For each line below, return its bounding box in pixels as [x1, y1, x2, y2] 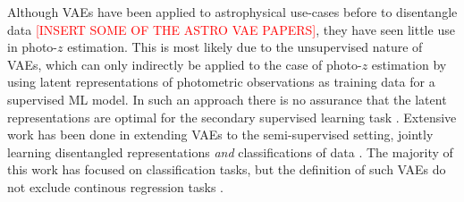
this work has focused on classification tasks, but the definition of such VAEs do [7, 160, 446, 179]
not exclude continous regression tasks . [7, 177, 224, 196]
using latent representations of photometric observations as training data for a [7, 72, 435, 91]
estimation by [371, 55, 447, 73]
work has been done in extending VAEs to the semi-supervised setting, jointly [7, 125, 434, 144]
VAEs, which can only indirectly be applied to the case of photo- [7, 55, 362, 73]
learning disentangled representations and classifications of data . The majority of [7, 142, 453, 161]
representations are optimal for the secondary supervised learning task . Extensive [7, 107, 457, 126]
